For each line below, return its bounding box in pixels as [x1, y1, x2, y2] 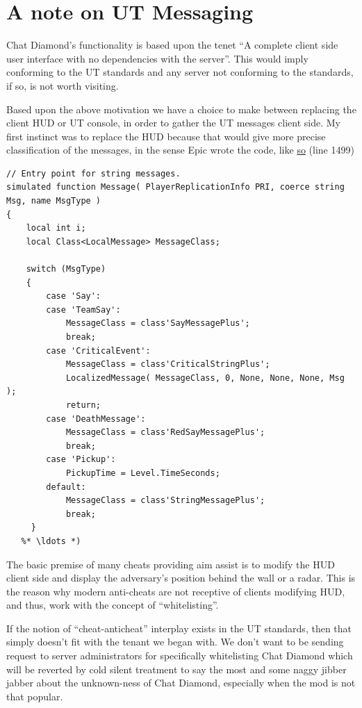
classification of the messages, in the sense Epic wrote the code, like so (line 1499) [6, 142, 354, 157]
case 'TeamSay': [46, 304, 121, 315]
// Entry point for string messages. [6, 168, 181, 179]
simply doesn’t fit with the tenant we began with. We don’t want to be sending [6, 634, 344, 649]
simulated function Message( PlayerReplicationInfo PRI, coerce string [6, 182, 345, 192]
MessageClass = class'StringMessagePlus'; [65, 495, 265, 506]
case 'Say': [46, 291, 101, 302]
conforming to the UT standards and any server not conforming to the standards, [6, 65, 354, 79]
